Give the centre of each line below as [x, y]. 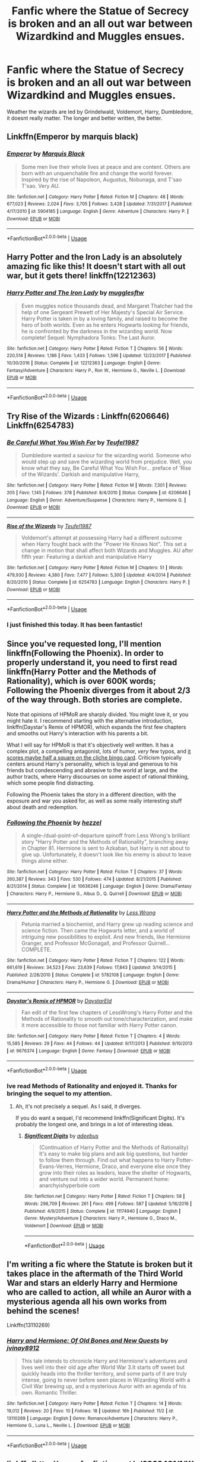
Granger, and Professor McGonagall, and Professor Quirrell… [96, 943]
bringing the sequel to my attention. [59, 1094]
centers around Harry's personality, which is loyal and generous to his [92, 764]
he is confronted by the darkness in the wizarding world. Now [97, 331]
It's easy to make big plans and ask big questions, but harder [114, 1154]
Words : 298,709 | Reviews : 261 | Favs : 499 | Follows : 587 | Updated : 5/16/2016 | [108, 1204]
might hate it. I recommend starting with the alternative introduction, [90, 720]
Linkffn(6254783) [40, 425]
